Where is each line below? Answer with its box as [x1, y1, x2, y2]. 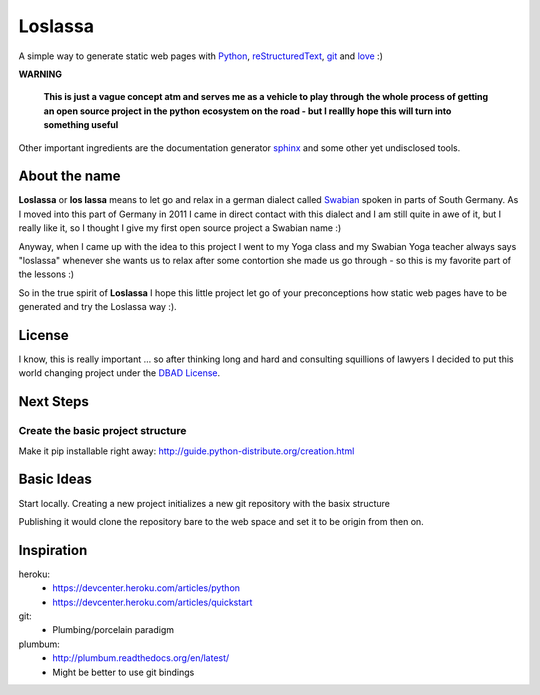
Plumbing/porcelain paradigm [52, 624, 175, 636]
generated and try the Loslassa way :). [18, 301, 177, 313]
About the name [18, 168, 121, 185]
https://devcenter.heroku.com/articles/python [52, 582, 240, 594]
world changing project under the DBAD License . [18, 367, 221, 379]
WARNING [18, 68, 62, 80]
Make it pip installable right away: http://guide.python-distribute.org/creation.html [18, 445, 355, 457]
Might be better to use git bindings [52, 666, 195, 678]
